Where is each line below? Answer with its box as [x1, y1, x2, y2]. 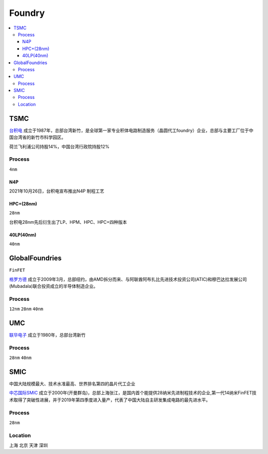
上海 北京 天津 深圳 [9, 443, 48, 449]
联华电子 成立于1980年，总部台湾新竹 [9, 332, 86, 338]
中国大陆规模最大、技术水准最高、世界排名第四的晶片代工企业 [9, 381, 135, 387]
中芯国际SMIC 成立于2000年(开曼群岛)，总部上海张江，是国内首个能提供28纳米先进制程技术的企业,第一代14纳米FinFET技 [9, 390, 257, 396]
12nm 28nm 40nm [9, 306, 44, 312]
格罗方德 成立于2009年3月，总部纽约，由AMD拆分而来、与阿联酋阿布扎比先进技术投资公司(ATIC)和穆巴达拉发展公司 [9, 276, 247, 282]
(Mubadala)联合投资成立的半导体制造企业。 [9, 283, 98, 289]
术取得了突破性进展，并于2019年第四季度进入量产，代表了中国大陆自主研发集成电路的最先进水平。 [9, 397, 210, 403]
